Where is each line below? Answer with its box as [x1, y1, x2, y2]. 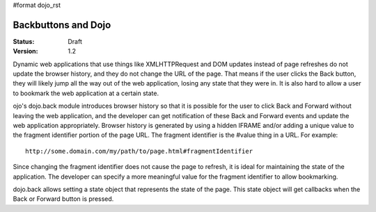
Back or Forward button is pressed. [13, 195, 114, 203]
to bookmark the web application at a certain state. [13, 89, 159, 97]
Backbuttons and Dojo [13, 19, 111, 31]
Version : [13, 47, 38, 56]
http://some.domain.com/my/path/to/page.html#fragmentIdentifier [25, 147, 253, 155]
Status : [13, 37, 35, 45]
